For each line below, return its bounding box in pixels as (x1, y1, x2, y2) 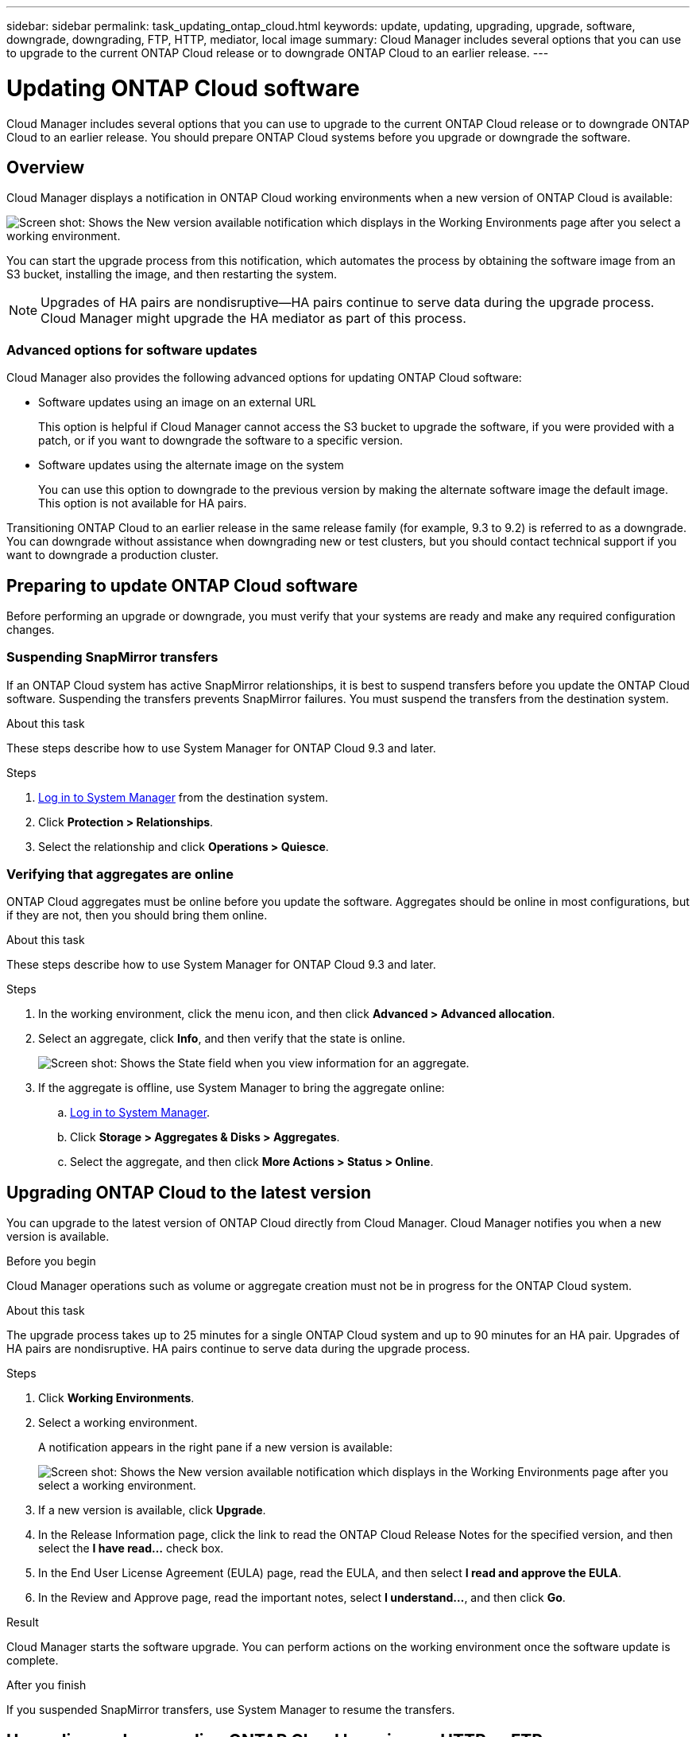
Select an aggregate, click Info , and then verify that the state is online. (38, 1032, 406, 1046)
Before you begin (6, 1254, 96, 1269)
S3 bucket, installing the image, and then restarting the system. (6, 267, 337, 282)
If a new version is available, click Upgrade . (38, 1503, 266, 1517)
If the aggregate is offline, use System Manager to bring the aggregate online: (38, 1081, 445, 1095)
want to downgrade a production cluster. (6, 548, 219, 562)
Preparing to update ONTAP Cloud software (6, 575, 358, 596)
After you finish (6, 1678, 87, 1692)
